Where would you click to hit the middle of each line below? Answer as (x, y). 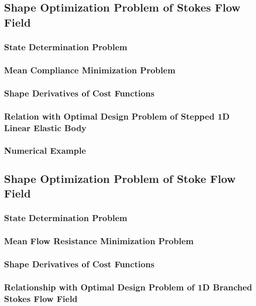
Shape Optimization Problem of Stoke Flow (120, 178)
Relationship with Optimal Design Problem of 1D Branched (128, 287)
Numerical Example (45, 150)
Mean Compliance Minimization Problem (90, 70)
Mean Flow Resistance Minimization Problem (99, 241)
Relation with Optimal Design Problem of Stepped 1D (117, 116)
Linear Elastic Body (45, 127)
